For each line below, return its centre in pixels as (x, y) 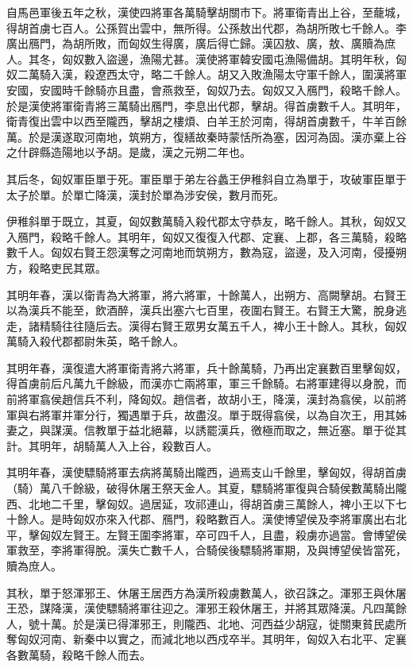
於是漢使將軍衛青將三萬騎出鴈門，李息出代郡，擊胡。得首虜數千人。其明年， (206, 105)
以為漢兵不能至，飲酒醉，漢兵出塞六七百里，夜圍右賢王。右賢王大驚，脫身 (201, 310)
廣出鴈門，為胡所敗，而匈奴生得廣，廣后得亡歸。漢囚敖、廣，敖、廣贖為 (195, 43)
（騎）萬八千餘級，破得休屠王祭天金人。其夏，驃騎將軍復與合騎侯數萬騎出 (201, 488)
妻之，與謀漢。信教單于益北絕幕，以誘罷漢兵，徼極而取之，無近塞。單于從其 (206, 430)
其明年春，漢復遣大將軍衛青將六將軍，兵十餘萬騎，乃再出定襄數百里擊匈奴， (206, 367)
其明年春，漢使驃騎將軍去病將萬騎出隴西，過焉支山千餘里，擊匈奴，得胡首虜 (206, 472)
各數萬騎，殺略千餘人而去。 (79, 654)
